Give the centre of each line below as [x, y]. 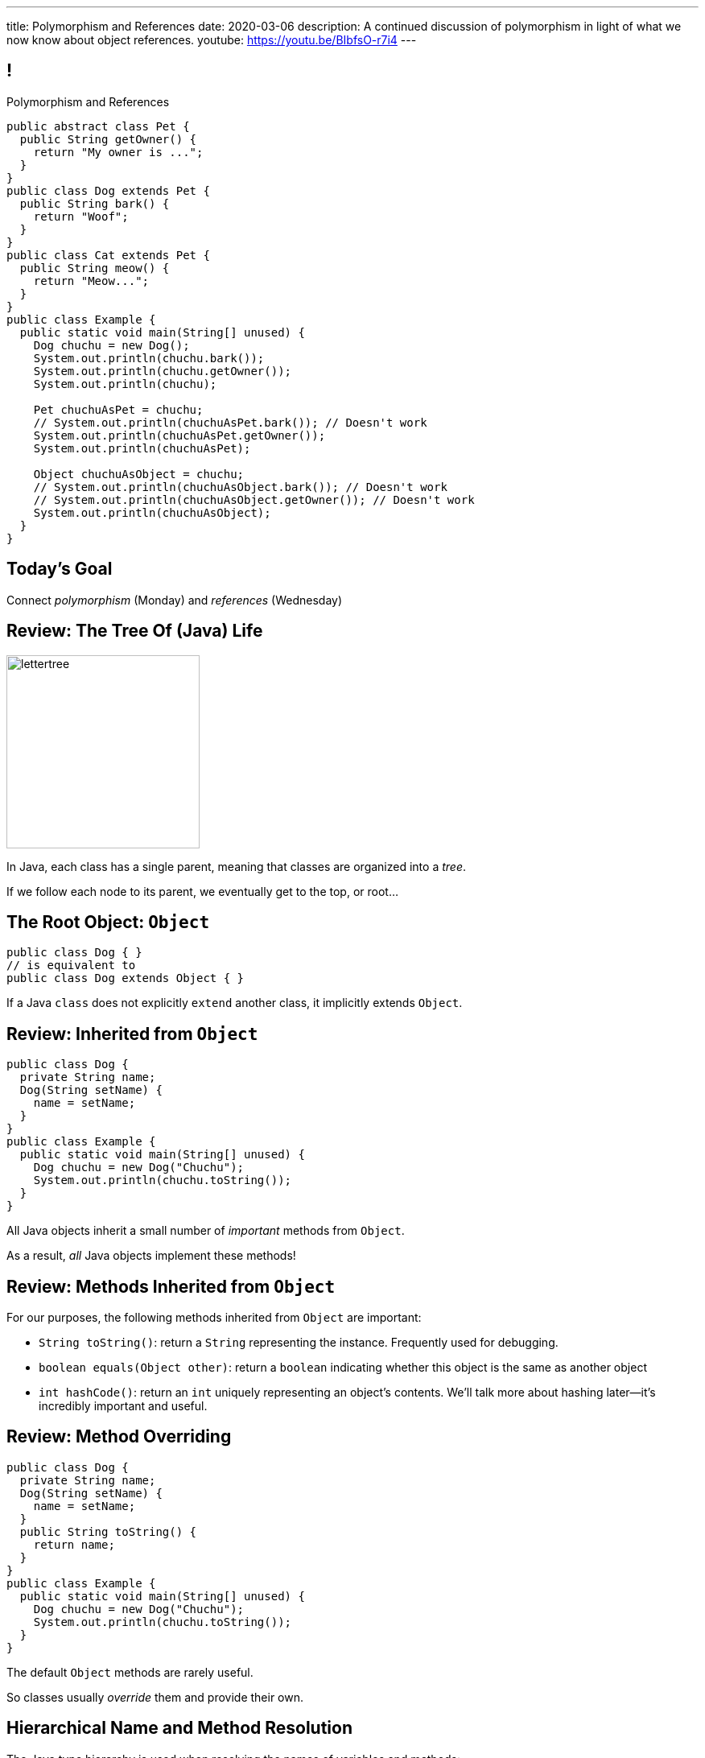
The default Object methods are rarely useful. [130, 1672]
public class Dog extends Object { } [126, 978]
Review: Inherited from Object [132, 1034]
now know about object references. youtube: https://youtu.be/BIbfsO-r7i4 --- [212, 40]
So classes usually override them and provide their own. [155, 1697]
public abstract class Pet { [98, 126]
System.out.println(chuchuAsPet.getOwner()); [179, 435]
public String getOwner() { [108, 139]
